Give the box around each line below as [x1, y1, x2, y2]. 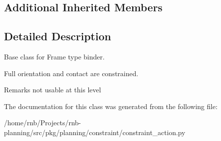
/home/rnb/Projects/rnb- [4, 117, 81, 128]
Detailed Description [4, 28, 111, 44]
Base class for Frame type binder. [4, 51, 105, 61]
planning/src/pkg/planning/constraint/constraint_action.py [4, 127, 186, 137]
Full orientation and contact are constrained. [4, 68, 138, 78]
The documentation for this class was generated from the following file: [4, 101, 218, 111]
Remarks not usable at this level [4, 85, 101, 95]
